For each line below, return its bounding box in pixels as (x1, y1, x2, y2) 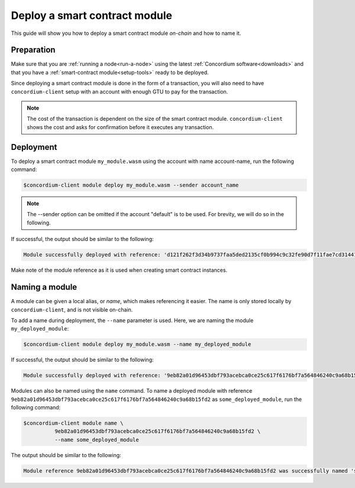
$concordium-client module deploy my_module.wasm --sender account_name (23, 182, 239, 189)
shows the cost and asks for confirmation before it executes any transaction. (27, 123, 214, 130)
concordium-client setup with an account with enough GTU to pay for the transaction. (11, 88, 228, 95)
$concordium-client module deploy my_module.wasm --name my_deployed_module (23, 341, 251, 348)
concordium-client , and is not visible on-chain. (11, 306, 133, 313)
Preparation (11, 45, 56, 55)
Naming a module (11, 282, 78, 293)
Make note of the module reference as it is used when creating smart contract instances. (11, 267, 228, 274)
